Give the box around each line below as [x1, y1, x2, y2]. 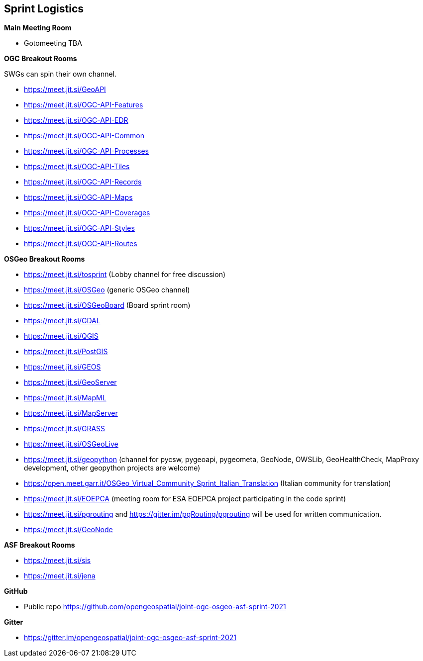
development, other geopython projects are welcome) [24, 464, 201, 472]
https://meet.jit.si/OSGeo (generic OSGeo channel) [24, 285, 190, 294]
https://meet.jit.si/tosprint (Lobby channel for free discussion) [24, 270, 226, 279]
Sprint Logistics [4, 2, 84, 15]
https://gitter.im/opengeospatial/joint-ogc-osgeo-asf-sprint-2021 [24, 633, 236, 642]
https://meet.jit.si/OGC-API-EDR [24, 116, 128, 125]
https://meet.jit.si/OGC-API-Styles [24, 224, 135, 233]
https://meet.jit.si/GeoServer [24, 378, 117, 387]
